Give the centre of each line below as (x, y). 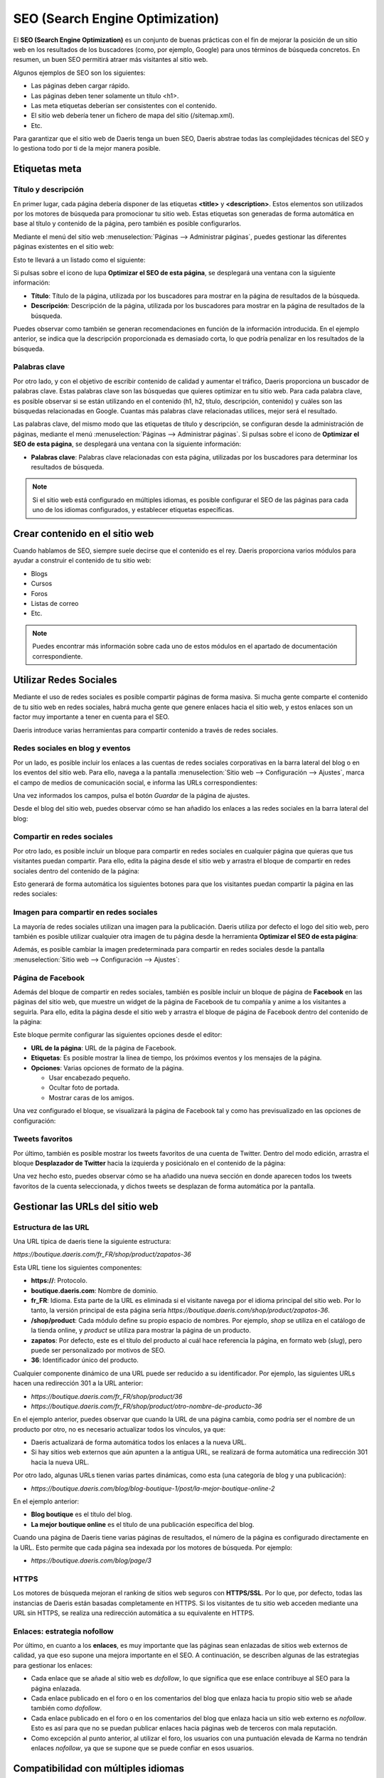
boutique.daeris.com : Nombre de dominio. (94, 1290)
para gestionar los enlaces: (53, 1665)
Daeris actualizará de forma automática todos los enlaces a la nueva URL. (139, 1442)
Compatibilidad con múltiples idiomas (99, 1768)
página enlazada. (56, 1688)
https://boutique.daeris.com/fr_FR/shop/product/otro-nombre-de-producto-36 (146, 1406)
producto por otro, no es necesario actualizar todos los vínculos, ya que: (119, 1429)
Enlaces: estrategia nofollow (63, 1631)
